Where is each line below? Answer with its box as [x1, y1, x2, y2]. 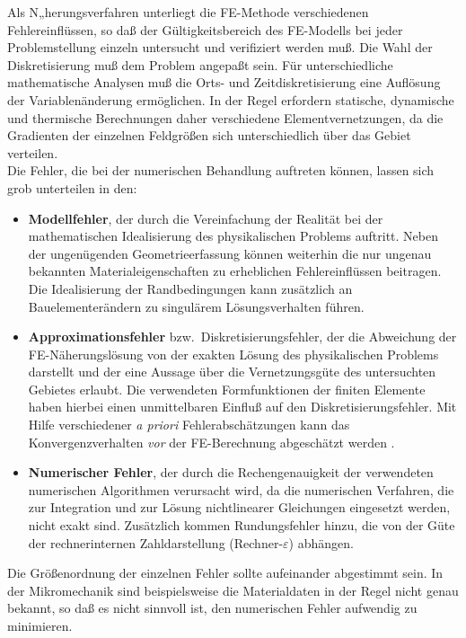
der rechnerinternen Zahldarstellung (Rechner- [28, 533, 284, 552]
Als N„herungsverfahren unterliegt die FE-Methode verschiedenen [7, 3, 369, 21]
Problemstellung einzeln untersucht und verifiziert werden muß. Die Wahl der [7, 38, 433, 57]
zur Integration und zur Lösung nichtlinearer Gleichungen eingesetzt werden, [28, 498, 451, 517]
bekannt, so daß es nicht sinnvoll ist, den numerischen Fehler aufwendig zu [7, 598, 418, 617]
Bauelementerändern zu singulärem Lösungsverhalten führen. [28, 297, 365, 315]
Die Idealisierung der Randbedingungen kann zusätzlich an [28, 279, 353, 297]
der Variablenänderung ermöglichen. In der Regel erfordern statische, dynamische [7, 90, 454, 109]
